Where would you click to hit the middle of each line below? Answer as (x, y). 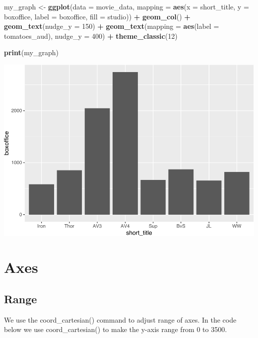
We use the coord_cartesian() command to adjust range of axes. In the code (120, 319)
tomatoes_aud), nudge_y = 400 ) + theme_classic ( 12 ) (91, 36)
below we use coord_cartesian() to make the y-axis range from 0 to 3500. (116, 329)
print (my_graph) (31, 52)
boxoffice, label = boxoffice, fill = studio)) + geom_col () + (97, 16)
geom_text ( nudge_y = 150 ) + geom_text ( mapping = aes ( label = (112, 26)
